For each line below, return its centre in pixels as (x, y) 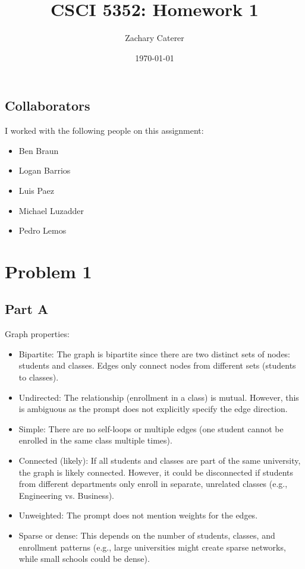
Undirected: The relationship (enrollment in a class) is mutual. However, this (159, 397)
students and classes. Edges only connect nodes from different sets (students (157, 365)
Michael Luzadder (51, 210)
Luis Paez (36, 190)
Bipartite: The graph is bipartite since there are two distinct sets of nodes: (155, 353)
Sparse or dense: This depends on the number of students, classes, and (147, 535)
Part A (27, 309)
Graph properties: (37, 334)
